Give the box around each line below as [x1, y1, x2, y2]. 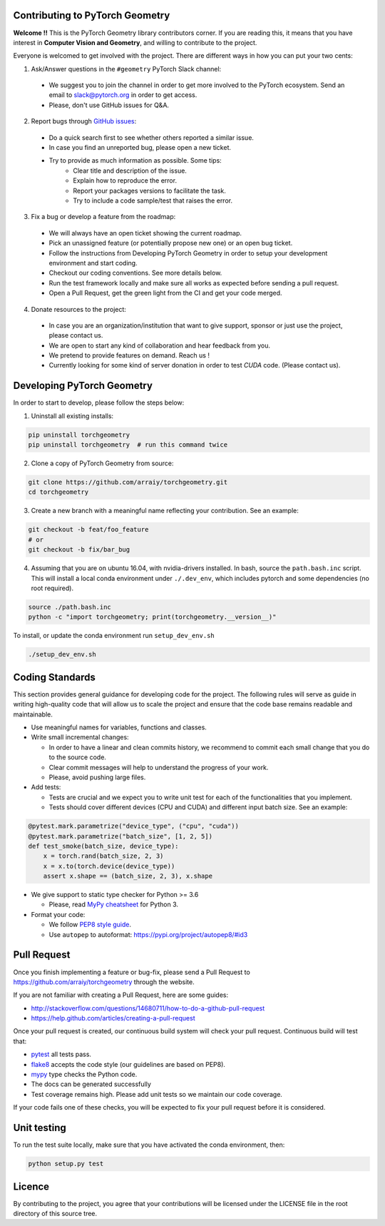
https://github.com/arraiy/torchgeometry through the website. [13, 978, 195, 986]
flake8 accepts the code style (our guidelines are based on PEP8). [31, 1060, 226, 1068]
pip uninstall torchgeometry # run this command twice [28, 441, 228, 449]
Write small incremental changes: [31, 733, 129, 741]
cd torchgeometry [28, 488, 89, 496]
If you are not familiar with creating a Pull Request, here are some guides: [13, 991, 228, 999]
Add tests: [31, 783, 61, 791]
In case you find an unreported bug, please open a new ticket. [48, 143, 232, 152]
